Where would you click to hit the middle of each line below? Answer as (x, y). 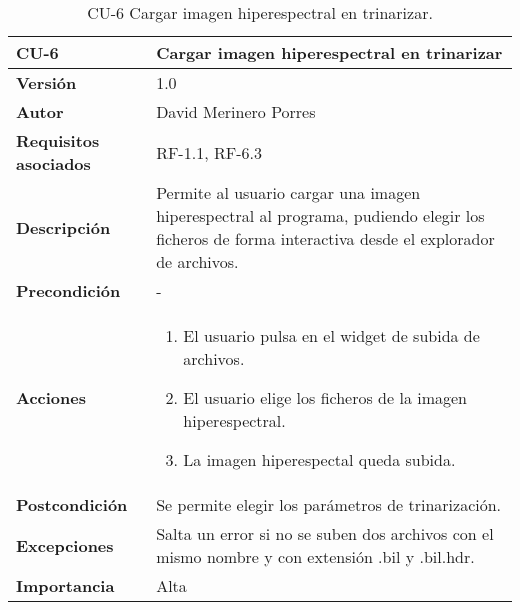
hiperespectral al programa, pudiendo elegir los (320, 215)
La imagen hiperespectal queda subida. (319, 459)
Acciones (51, 397)
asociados (53, 163)
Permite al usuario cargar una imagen (288, 192)
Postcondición (72, 504)
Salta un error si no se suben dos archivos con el (325, 533)
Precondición (68, 290)
